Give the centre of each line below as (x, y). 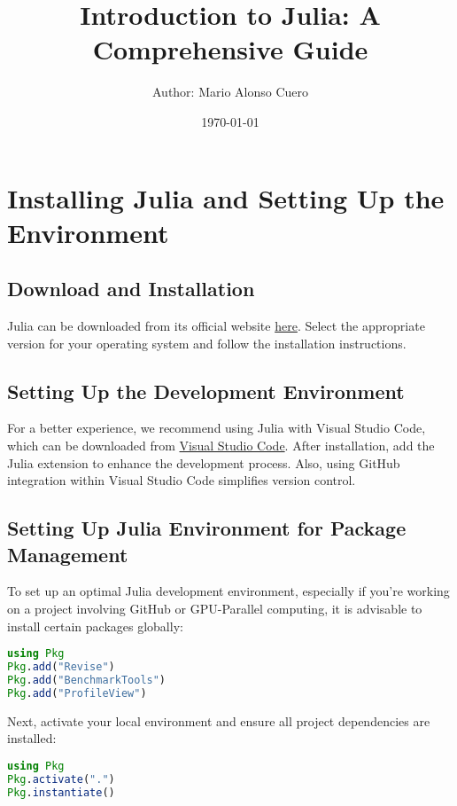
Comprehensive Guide (230, 49)
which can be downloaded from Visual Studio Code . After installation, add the (221, 446)
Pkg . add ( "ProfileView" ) (77, 693)
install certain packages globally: (95, 626)
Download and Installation (131, 289)
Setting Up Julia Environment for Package (207, 528)
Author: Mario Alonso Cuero (230, 92)
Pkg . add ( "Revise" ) (61, 667)
